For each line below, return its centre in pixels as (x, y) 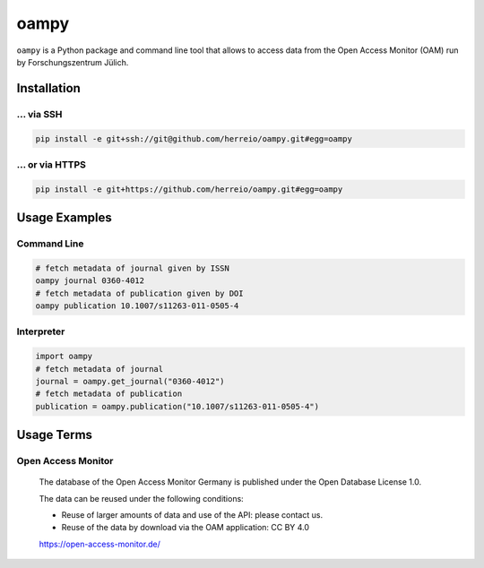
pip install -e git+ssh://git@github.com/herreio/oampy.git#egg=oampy (194, 138)
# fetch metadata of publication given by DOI (139, 293)
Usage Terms (55, 435)
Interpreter (41, 331)
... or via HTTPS (52, 164)
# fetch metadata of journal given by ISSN (133, 268)
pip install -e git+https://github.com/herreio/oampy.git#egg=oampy (189, 189)
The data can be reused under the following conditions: (141, 498)
